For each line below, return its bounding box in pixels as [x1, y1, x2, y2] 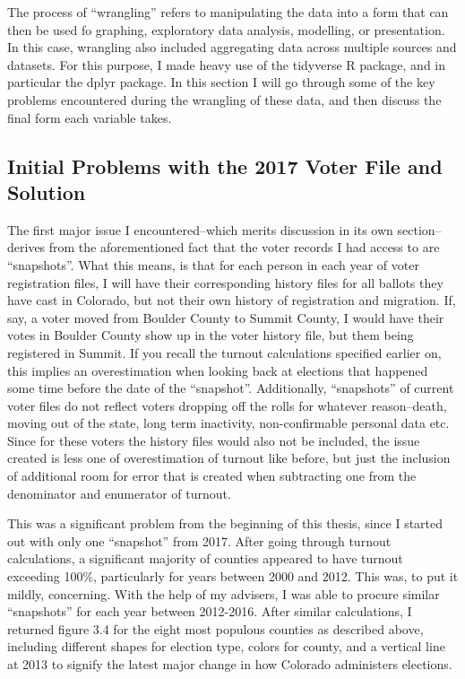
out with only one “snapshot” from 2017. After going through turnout [7, 531, 392, 550]
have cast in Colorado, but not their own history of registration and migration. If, [7, 291, 456, 309]
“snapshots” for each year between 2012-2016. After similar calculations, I [7, 602, 412, 621]
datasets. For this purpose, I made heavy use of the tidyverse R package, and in [7, 55, 446, 74]
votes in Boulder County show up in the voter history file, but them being [7, 326, 414, 344]
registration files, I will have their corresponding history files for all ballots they [7, 273, 443, 292]
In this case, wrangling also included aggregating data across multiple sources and [7, 38, 457, 57]
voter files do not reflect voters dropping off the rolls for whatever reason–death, [7, 396, 447, 414]
